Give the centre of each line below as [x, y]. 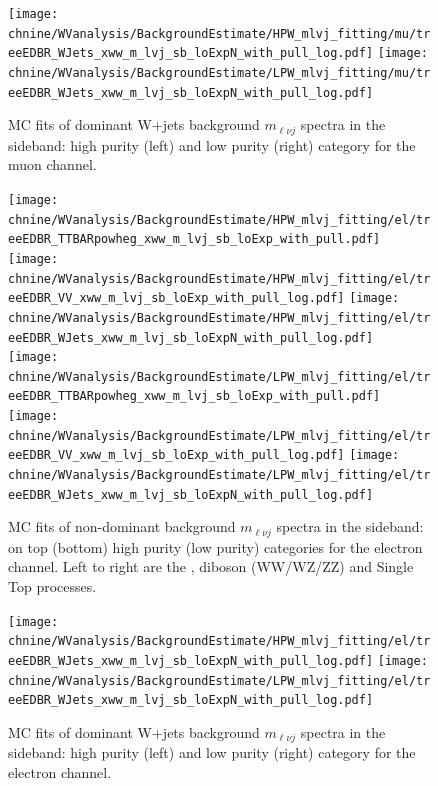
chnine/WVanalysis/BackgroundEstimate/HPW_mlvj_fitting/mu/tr [219, 33]
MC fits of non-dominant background [122, 526]
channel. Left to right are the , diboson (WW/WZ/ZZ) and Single [211, 566]
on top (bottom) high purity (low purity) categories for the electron [215, 546]
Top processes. [52, 586]
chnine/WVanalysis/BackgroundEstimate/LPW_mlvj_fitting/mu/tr [219, 72]
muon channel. [52, 164]
